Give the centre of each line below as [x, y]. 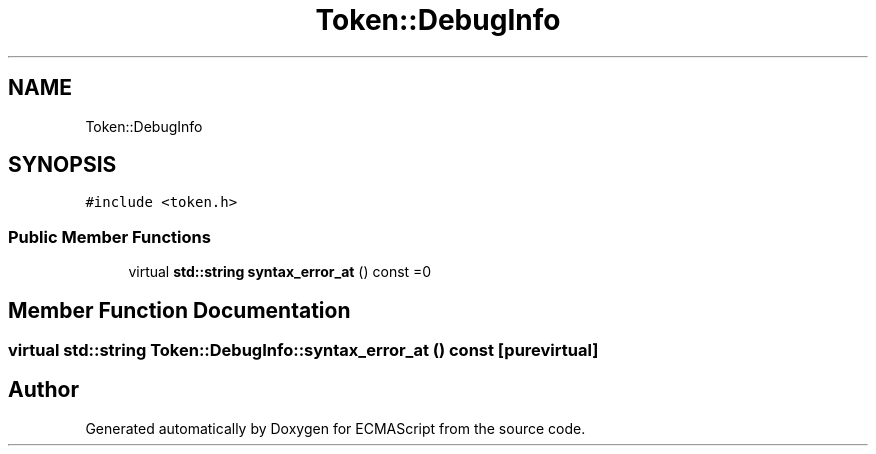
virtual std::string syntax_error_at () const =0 [280, 272]
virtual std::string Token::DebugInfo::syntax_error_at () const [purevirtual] [303, 350]
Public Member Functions [109, 236]
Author [43, 390]
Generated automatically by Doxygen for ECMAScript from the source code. [335, 428]
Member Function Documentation [179, 310]
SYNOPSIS [62, 165]
